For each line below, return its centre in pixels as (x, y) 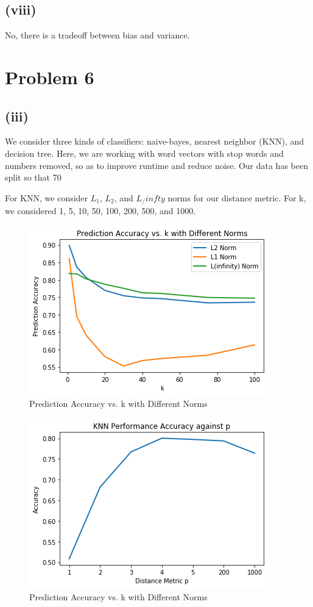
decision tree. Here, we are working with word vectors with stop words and (144, 153)
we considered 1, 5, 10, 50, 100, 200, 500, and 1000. (100, 211)
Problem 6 (50, 77)
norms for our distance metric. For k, (237, 197)
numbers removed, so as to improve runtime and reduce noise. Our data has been (156, 165)
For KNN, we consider (47, 197)
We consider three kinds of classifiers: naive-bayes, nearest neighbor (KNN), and (155, 141)
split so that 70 (33, 177)
